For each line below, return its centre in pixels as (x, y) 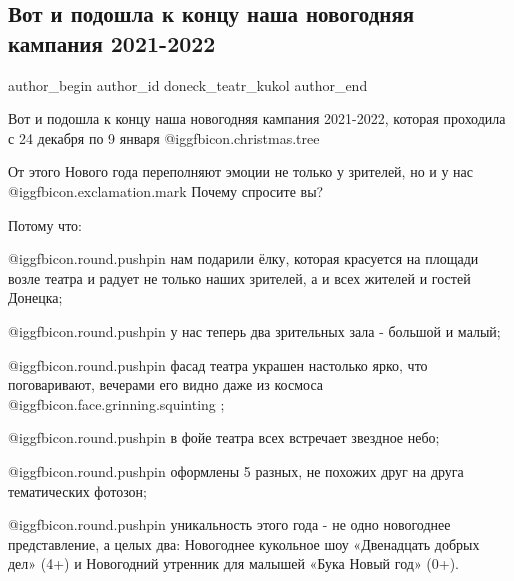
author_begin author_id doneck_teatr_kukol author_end (188, 84)
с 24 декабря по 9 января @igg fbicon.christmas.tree (164, 137)
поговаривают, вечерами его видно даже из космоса (165, 384)
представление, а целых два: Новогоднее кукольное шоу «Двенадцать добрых (244, 543)
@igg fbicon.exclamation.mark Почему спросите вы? (166, 190)
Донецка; (35, 297)
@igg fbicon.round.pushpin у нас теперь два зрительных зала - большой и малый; (254, 330)
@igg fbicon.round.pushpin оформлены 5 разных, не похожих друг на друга (236, 470)
